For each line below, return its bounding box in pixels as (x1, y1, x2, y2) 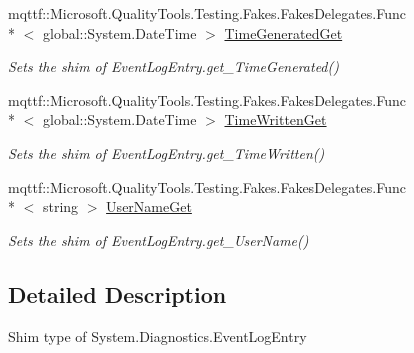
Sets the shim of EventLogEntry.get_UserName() (8, 229, 309, 250)
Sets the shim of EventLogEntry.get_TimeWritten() (8, 142, 325, 163)
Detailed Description (8, 278, 227, 309)
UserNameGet (106, 196, 192, 217)
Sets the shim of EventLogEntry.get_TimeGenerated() (8, 56, 339, 77)
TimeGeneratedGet (224, 22, 343, 43)
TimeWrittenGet (224, 109, 327, 130)
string (42, 196, 79, 217)
